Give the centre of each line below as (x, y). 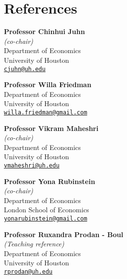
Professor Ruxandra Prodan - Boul (64, 234)
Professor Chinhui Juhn (45, 31)
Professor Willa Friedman (48, 84)
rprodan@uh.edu (28, 272)
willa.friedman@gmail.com (46, 112)
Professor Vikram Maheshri (51, 128)
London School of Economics (47, 210)
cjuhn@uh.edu (25, 69)
